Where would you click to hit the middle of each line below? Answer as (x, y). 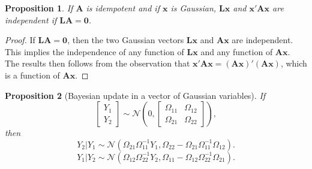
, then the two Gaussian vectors (126, 40)
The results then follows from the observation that (97, 63)
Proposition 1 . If (39, 8)
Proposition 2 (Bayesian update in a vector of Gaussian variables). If (135, 95)
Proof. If (20, 40)
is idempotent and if (123, 8)
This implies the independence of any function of (94, 51)
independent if (31, 19)
